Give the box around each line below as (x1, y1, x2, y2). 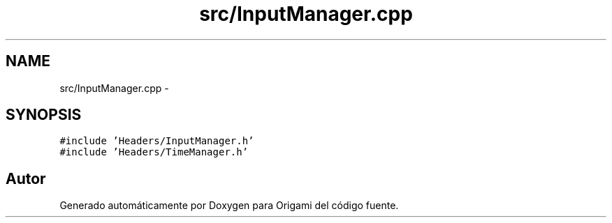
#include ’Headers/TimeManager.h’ (59, 146, 249, 158)
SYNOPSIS (6, 106, 82, 124)
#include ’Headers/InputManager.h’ (59, 135, 254, 147)
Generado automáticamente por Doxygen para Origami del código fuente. (59, 199, 399, 212)
